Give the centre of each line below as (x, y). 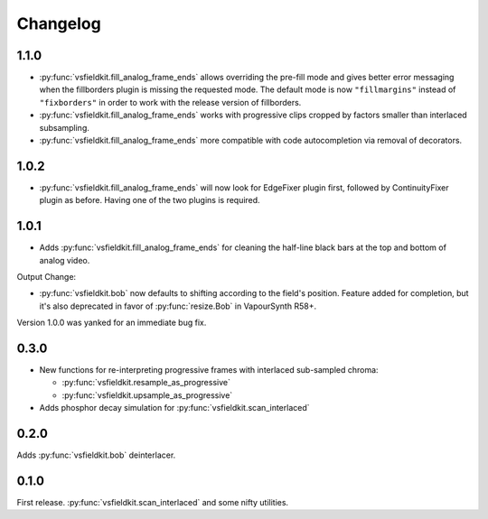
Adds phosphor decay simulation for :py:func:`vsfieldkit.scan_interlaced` (175, 408)
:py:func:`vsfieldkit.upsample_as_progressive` (147, 395)
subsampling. (64, 127)
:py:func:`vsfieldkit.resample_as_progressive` (146, 383)
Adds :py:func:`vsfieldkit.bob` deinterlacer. (96, 455)
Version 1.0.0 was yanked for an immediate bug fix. (112, 323)
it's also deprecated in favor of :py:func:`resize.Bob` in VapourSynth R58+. (178, 306)
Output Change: (47, 277)
